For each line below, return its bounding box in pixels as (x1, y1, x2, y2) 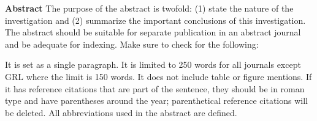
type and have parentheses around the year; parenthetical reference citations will (5, 94, 308, 107)
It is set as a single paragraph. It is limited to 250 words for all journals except (5, 58, 301, 71)
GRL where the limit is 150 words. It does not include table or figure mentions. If (5, 70, 312, 82)
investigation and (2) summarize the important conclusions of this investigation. (5, 13, 306, 26)
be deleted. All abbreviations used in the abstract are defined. (5, 106, 237, 119)
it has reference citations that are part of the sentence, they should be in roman (5, 82, 305, 95)
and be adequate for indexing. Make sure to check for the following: (5, 37, 259, 50)
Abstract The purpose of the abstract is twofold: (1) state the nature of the (5, 2, 294, 14)
